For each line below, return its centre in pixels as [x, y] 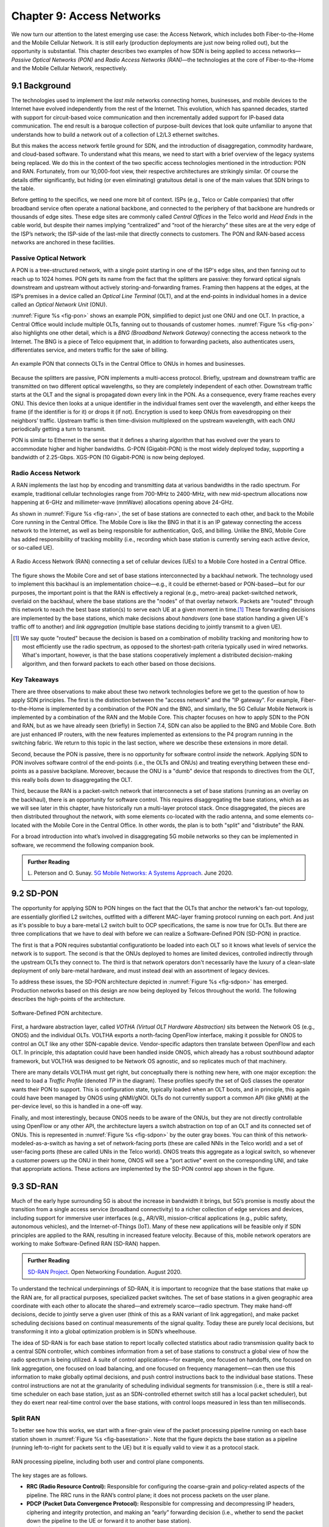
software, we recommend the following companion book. [83, 845]
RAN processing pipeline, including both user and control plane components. [108, 1461]
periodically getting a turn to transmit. [58, 429]
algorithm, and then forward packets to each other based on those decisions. [119, 663]
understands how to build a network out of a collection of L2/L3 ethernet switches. [115, 134]
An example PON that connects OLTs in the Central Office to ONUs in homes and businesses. [128, 364]
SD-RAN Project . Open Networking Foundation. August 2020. [105, 1272]
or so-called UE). [33, 548]
